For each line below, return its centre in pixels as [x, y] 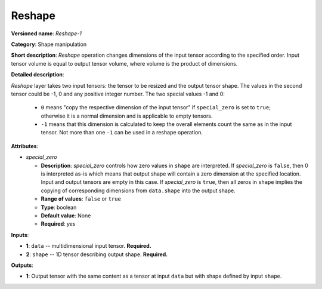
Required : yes [58, 224]
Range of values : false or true [81, 199]
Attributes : [25, 146]
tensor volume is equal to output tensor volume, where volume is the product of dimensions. [124, 63]
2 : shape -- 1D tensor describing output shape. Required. [97, 254]
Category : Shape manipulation [49, 44]
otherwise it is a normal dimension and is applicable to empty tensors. [127, 116]
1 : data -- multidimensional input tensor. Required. [89, 246]
